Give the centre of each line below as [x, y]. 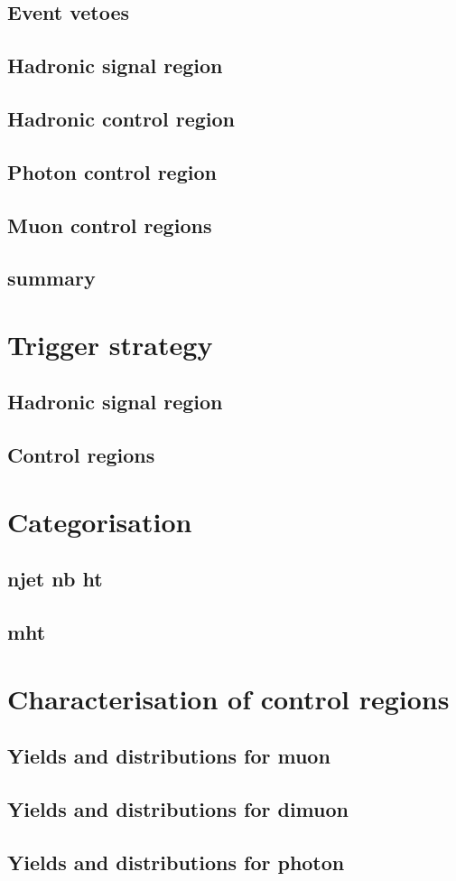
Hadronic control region [121, 118]
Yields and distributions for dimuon [178, 809]
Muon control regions [110, 225]
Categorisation [100, 521]
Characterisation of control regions [228, 698]
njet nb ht [55, 579]
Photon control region [112, 171]
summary [51, 278]
